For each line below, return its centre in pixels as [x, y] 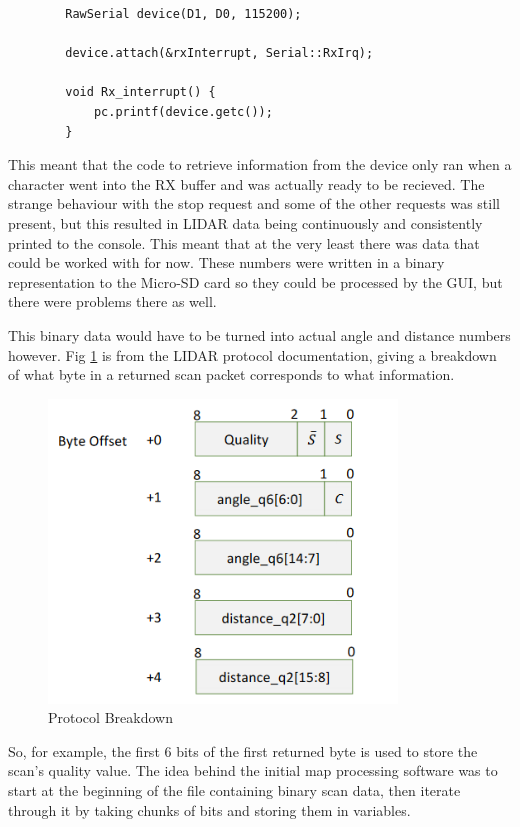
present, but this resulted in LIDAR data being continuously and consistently [245, 222]
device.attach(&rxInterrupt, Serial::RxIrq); [219, 53]
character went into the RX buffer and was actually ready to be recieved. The [246, 183]
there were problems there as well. [112, 301]
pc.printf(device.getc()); [183, 111]
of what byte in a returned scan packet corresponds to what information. [231, 374]
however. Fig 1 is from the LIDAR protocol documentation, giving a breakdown [252, 354]
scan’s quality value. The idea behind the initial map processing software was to [253, 770]
